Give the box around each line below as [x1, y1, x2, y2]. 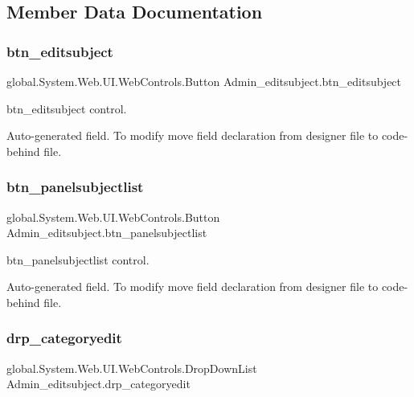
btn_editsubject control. [6, 100, 127, 117]
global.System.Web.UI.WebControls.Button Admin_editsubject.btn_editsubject [6, 73, 402, 89]
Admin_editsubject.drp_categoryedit [6, 375, 191, 392]
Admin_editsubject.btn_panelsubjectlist [6, 224, 207, 241]
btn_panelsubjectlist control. [6, 251, 150, 268]
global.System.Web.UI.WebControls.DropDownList [6, 359, 257, 376]
